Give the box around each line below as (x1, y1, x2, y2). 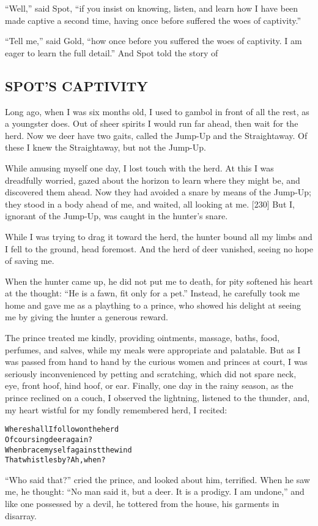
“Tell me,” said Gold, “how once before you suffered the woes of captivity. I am (5, 34, 302, 47)
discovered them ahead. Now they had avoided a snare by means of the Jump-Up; (5, 186, 311, 198)
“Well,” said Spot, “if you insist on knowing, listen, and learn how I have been (5, 2, 298, 14)
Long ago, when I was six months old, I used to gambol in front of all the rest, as (5, 105, 309, 118)
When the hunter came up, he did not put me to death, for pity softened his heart (5, 274, 313, 287)
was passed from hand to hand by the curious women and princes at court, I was (5, 355, 308, 368)
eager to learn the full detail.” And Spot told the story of (5, 46, 218, 59)
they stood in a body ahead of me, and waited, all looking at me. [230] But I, (5, 197, 295, 210)
